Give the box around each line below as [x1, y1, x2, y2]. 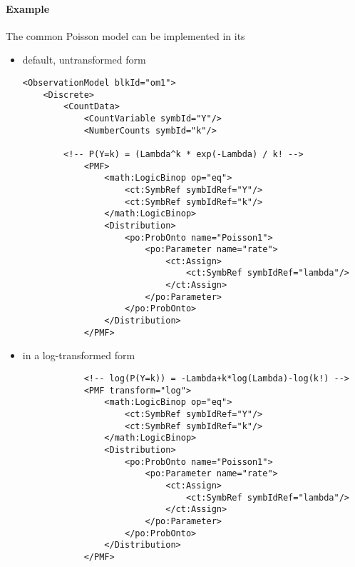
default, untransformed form [22, 52, 146, 67]
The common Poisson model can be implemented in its [6, 28, 245, 43]
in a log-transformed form [22, 348, 135, 363]
